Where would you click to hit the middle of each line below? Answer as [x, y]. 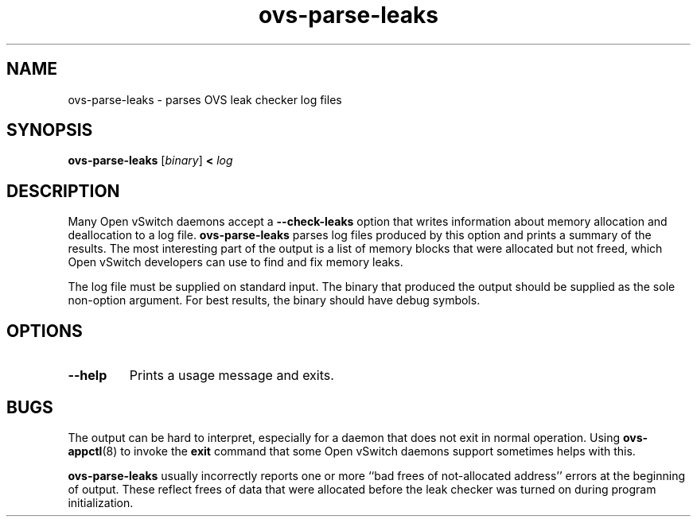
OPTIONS [45, 331]
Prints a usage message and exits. [232, 376]
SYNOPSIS [50, 130]
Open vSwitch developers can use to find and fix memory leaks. [236, 262]
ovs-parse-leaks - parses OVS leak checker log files [205, 99]
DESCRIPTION [63, 191]
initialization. [101, 502]
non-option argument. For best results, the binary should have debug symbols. [274, 300]
